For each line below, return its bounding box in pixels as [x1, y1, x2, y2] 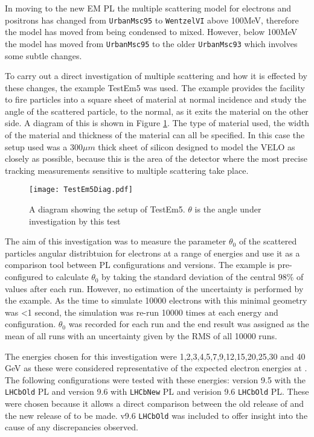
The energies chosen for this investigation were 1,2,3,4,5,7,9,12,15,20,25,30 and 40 [5, 349, 306, 362]
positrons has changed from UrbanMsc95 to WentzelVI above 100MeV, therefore [5, 13, 299, 26]
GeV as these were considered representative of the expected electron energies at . [5, 362, 307, 374]
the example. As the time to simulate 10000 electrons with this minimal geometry [5, 294, 307, 307]
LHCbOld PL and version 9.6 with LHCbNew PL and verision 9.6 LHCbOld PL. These [5, 385, 309, 398]
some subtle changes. [5, 49, 82, 62]
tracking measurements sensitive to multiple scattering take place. [5, 164, 249, 176]
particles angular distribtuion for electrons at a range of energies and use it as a [5, 246, 300, 259]
